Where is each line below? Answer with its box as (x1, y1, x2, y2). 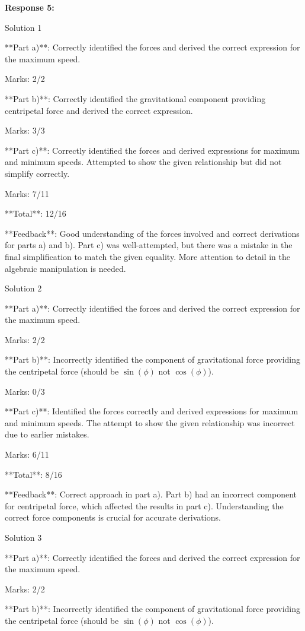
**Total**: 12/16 (5, 207, 66, 220)
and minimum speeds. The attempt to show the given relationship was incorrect (5, 416, 295, 429)
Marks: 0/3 (5, 385, 45, 397)
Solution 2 (5, 282, 42, 294)
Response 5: (5, 1, 54, 13)
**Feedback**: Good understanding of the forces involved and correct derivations (5, 227, 300, 239)
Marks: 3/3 (5, 124, 45, 137)
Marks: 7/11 (5, 187, 49, 199)
